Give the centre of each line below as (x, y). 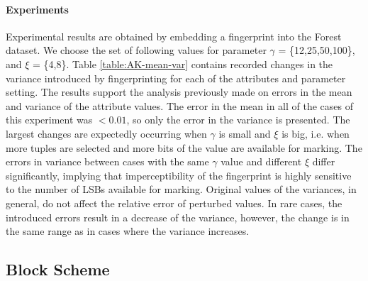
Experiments (37, 9)
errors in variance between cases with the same (107, 161)
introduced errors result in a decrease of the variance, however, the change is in (178, 217)
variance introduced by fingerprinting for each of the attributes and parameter (176, 78)
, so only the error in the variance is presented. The (238, 120)
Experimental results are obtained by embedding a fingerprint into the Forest (174, 36)
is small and (245, 133)
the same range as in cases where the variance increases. (128, 231)
